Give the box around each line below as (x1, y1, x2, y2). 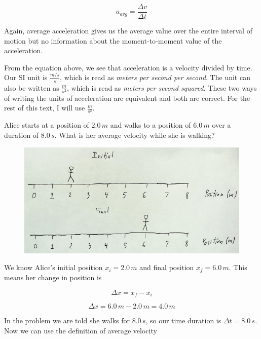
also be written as (4, 82, 59, 93)
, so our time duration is (145, 315, 221, 326)
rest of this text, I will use (4, 102, 85, 113)
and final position (139, 262, 194, 273)
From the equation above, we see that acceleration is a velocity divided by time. (4, 62, 252, 72)
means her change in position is (4, 272, 102, 283)
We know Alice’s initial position (4, 262, 103, 273)
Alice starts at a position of (4, 120, 89, 130)
